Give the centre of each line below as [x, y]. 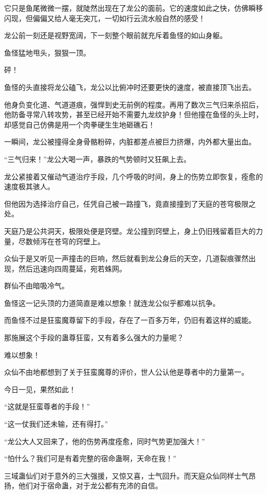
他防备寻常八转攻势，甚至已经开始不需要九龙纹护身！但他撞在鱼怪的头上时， [133, 114]
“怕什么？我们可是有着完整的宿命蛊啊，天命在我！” [90, 458]
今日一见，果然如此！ [40, 389]
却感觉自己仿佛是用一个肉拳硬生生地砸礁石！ [80, 124]
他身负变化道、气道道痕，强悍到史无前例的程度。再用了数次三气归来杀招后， [133, 104]
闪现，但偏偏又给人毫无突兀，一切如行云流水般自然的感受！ [105, 18]
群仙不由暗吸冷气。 [36, 286]
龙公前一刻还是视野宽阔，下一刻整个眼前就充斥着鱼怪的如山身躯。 [116, 35]
